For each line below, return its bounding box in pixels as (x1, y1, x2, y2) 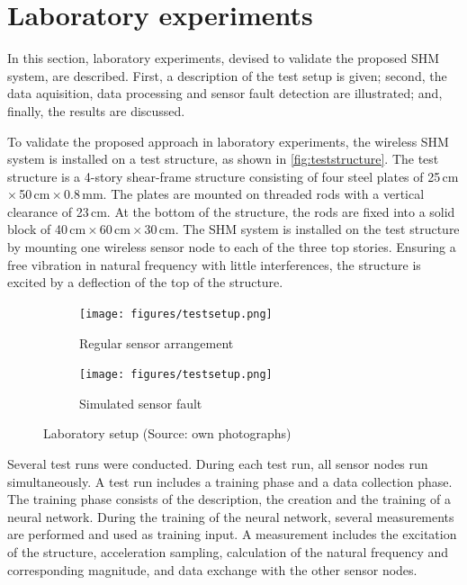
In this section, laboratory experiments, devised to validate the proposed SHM (7, 49, 440, 67)
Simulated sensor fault (79, 393, 202, 412)
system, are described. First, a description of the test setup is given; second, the (7, 66, 447, 85)
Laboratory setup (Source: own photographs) (43, 424, 292, 443)
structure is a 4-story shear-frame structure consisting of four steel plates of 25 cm (7, 166, 459, 185)
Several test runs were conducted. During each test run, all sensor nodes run (7, 454, 428, 472)
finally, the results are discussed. (7, 101, 185, 120)
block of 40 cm (7, 220, 86, 238)
